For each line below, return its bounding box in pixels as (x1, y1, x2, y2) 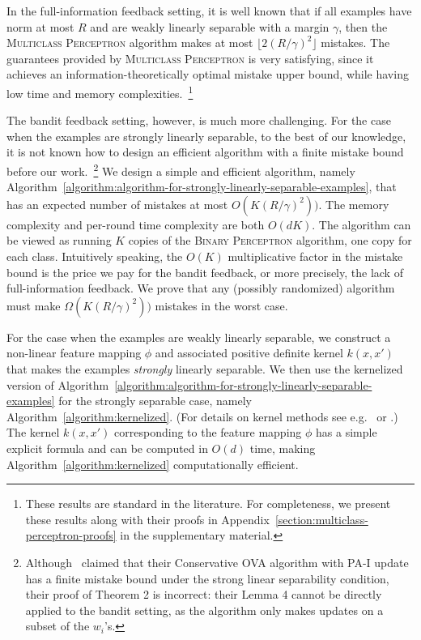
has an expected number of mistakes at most (6, 195, 228, 212)
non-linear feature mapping (6, 344, 142, 361)
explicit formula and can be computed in (6, 439, 208, 456)
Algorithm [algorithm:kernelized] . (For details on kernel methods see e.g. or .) (6, 407, 398, 425)
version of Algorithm (6, 376, 109, 393)
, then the (338, 18, 388, 35)
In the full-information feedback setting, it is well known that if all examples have (6, 2, 412, 19)
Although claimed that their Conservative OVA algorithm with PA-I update (25, 553, 409, 570)
